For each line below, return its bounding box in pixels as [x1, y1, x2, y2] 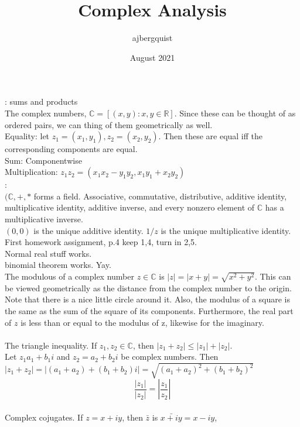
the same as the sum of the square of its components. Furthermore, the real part [5, 304, 294, 316]
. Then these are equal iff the [158, 130, 263, 142]
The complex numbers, [5, 106, 87, 119]
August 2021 [129, 51, 175, 63]
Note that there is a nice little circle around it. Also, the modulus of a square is [5, 293, 291, 305]
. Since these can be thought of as [174, 106, 296, 119]
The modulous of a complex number [5, 270, 135, 283]
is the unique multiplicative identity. [161, 224, 291, 236]
